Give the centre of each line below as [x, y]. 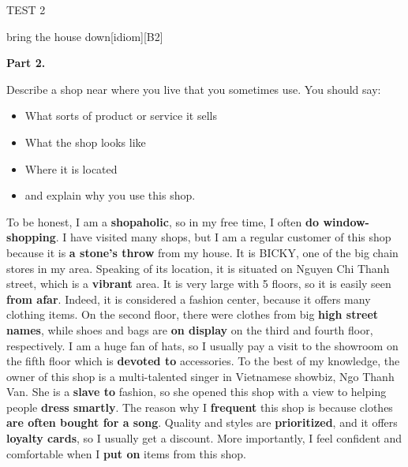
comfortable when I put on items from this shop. [126, 453]
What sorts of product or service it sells [121, 116]
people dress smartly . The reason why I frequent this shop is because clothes [200, 407]
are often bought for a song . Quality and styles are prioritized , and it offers [202, 422]
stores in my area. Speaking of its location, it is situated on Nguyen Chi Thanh [198, 268]
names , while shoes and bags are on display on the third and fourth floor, [190, 329]
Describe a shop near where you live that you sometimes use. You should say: [194, 89]
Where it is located [71, 168]
